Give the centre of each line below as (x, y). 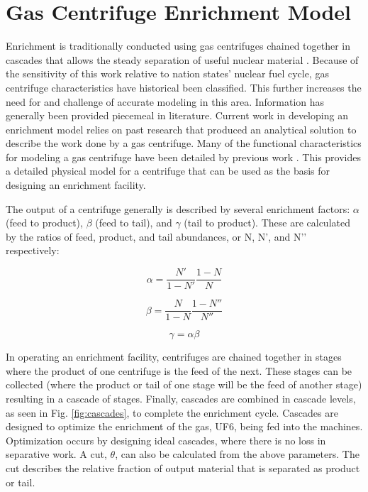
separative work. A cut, (56, 454)
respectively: (33, 250)
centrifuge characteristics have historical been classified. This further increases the (184, 87)
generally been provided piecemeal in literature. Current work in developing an (177, 115)
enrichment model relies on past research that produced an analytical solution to (181, 129)
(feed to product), (44, 223)
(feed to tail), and (134, 223)
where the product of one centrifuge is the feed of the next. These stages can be (179, 370)
